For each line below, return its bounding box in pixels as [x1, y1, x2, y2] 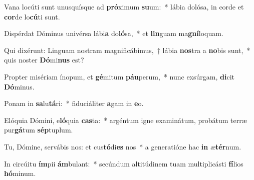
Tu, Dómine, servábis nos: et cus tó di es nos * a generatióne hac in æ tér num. [4, 141, 241, 151]
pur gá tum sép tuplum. [4, 124, 73, 135]
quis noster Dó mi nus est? [4, 54, 84, 65]
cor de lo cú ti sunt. [4, 11, 60, 21]
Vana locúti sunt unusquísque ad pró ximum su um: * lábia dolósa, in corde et [4, 1, 244, 11]
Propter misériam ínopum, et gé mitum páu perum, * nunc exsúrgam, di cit [4, 71, 234, 81]
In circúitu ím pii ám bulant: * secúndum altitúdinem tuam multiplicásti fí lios [4, 158, 243, 168]
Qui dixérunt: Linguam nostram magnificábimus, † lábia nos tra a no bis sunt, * [4, 44, 250, 55]
